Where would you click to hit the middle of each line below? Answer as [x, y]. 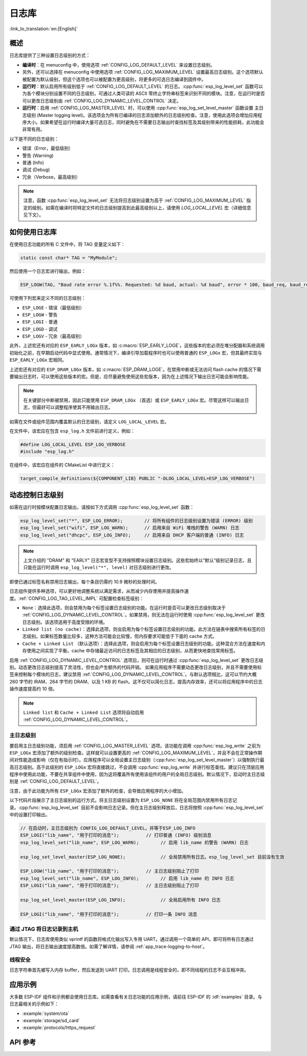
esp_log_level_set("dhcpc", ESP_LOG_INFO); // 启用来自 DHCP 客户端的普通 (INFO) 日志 [132, 535]
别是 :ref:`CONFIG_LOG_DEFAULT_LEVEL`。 [56, 781]
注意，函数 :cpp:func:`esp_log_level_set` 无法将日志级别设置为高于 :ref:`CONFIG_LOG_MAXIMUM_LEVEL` [134, 200]
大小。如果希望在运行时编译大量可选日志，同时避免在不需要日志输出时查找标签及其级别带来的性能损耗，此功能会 [145, 122]
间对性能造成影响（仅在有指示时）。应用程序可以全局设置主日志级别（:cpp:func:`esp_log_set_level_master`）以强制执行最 [137, 760]
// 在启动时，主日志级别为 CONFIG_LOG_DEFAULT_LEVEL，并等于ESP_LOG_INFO [108, 828]
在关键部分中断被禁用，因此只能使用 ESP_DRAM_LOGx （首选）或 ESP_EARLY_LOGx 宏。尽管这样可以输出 [134, 400]
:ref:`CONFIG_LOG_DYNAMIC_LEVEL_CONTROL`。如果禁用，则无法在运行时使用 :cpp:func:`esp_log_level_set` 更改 [144, 615]
